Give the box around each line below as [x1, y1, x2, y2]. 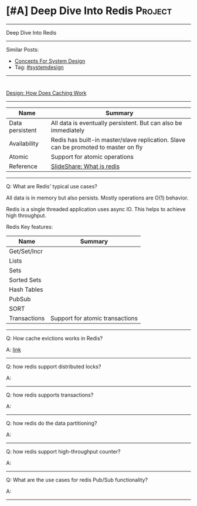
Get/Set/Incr [9, 247, 43, 255]
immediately [50, 126, 85, 134]
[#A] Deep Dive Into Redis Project [6, 4, 172, 18]
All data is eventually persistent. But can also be [50, 119, 183, 127]
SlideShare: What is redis [50, 162, 120, 170]
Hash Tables [9, 285, 43, 294]
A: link [6, 346, 22, 353]
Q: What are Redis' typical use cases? [6, 182, 98, 189]
